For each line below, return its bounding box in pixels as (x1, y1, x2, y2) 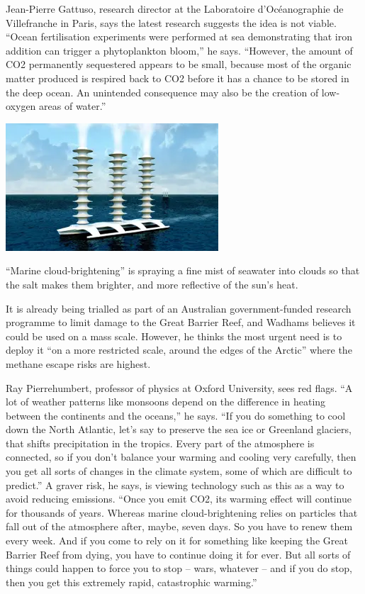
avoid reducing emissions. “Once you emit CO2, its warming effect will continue (6, 491, 352, 506)
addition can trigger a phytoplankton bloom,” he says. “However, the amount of (6, 43, 353, 57)
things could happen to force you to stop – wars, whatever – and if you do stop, (6, 561, 352, 576)
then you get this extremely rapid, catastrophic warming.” (6, 574, 257, 589)
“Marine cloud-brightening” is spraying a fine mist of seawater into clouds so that (6, 263, 360, 278)
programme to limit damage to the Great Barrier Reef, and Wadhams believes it (6, 315, 356, 330)
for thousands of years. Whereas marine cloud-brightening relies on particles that (6, 505, 358, 520)
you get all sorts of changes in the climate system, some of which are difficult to (6, 464, 352, 478)
